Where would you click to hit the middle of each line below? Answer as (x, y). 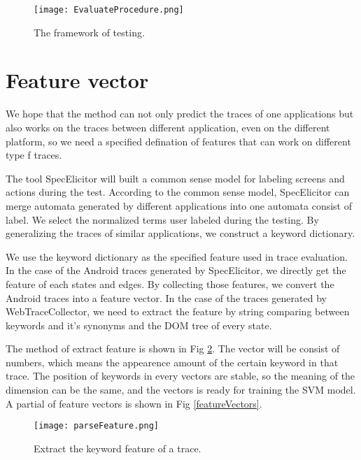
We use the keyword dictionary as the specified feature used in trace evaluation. (177, 256)
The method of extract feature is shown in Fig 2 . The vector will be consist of (173, 348)
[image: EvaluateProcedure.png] (109, 10)
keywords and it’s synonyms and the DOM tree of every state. (139, 325)
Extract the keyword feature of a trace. (118, 448)
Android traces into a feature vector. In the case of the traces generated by (166, 297)
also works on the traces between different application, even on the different (168, 127)
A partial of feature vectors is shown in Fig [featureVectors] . (134, 403)
